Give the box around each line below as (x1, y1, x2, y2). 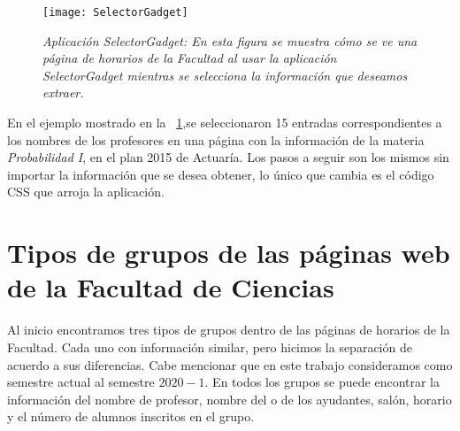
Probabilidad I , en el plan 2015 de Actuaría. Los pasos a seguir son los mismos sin (7, 148, 449, 166)
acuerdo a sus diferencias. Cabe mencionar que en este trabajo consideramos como (7, 355, 453, 373)
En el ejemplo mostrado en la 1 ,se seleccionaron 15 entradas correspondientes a (7, 113, 442, 132)
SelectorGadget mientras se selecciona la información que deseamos (42, 65, 408, 84)
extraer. (42, 83, 84, 102)
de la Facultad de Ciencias (7, 269, 334, 305)
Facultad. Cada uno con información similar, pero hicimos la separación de (7, 337, 412, 356)
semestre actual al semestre (7, 373, 155, 391)
